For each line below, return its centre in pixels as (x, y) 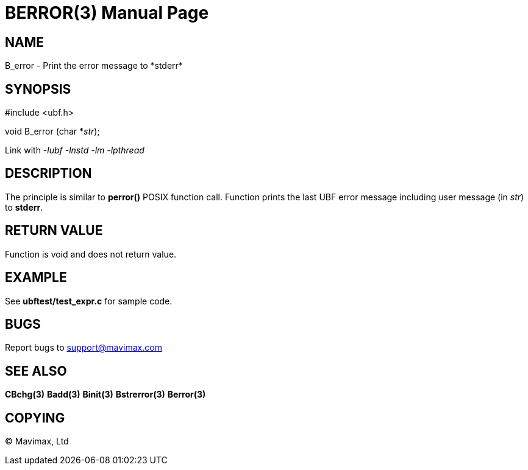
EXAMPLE (36, 278)
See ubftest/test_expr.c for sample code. (89, 301)
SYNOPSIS (38, 89)
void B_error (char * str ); (52, 132)
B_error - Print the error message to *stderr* (94, 66)
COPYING (35, 418)
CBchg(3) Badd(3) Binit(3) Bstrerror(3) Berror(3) (105, 395)
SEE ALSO (36, 371)
